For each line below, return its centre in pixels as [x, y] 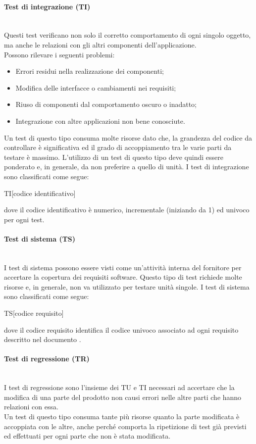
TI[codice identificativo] [40, 193]
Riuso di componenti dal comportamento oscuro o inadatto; [106, 104]
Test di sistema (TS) [40, 238]
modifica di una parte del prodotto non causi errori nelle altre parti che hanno [123, 397]
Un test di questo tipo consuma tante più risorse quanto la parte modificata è [122, 417]
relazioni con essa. [31, 407]
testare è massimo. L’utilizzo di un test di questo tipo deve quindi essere [114, 157]
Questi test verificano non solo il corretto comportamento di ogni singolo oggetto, [128, 35]
